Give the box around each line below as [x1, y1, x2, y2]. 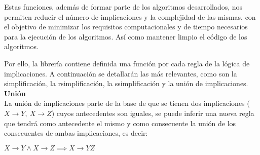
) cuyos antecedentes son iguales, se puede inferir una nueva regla [51, 107, 254, 118]
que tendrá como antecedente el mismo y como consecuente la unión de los [4, 118, 236, 128]
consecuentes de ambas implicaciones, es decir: [4, 128, 148, 138]
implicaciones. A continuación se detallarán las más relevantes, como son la [4, 68, 237, 79]
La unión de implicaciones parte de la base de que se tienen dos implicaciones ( [4, 98, 250, 108]
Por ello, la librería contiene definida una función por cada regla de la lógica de [4, 58, 250, 68]
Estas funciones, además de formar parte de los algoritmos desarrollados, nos [4, 2, 243, 12]
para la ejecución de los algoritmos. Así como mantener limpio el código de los [4, 31, 247, 42]
